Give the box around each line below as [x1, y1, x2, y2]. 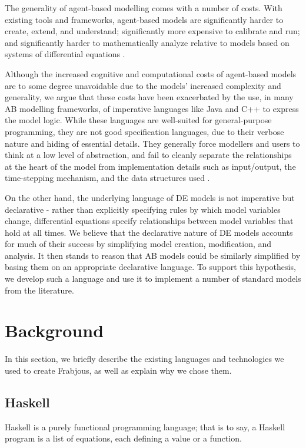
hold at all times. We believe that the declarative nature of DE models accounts [5, 226, 293, 238]
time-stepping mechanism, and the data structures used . [5, 172, 210, 184]
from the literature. [5, 284, 74, 296]
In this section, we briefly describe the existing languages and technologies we [5, 353, 284, 365]
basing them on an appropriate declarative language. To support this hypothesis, [5, 261, 296, 273]
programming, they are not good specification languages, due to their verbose [5, 125, 284, 137]
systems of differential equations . [5, 48, 125, 60]
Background [5, 318, 104, 342]
